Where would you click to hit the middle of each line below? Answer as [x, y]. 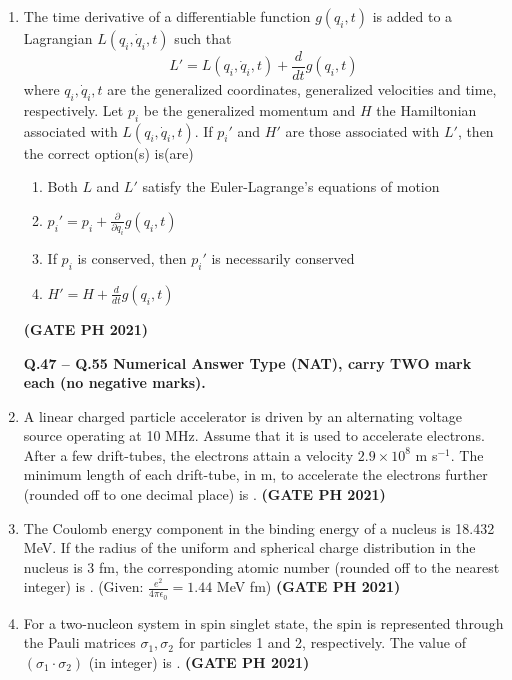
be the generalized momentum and [249, 109]
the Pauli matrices [79, 642]
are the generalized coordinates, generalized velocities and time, [302, 89]
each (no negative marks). [114, 382]
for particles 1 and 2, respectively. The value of [322, 642]
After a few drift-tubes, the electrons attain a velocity [188, 454]
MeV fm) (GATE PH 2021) [308, 586]
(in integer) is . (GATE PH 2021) [199, 661]
